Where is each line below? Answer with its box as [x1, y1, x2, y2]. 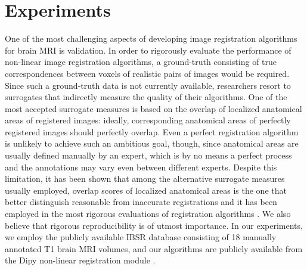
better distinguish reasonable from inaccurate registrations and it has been [5, 195, 277, 208]
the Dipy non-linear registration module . [5, 254, 156, 266]
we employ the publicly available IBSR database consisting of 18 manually [5, 231, 277, 243]
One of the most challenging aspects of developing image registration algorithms [5, 32, 297, 45]
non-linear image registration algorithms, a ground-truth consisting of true [5, 55, 277, 68]
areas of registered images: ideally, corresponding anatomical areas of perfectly [5, 114, 291, 126]
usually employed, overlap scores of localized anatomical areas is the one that [5, 184, 287, 196]
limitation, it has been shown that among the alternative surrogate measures [5, 172, 285, 185]
